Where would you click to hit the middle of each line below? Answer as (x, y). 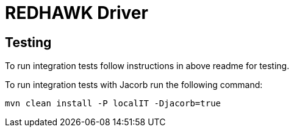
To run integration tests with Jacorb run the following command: (134, 85)
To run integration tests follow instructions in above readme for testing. (147, 66)
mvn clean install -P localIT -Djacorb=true (113, 104)
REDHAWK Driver (77, 13)
